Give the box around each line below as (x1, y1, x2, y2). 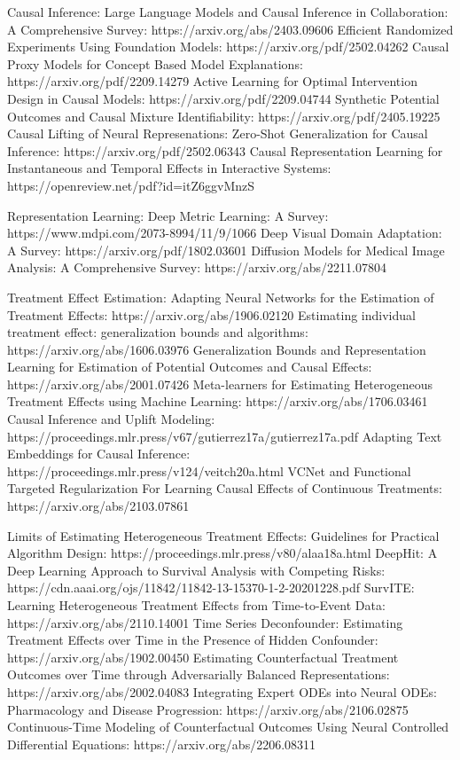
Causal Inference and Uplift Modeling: (7, 410, 215, 428)
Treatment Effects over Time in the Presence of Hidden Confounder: (7, 631, 378, 649)
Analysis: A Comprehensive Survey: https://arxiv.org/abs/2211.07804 (7, 258, 386, 277)
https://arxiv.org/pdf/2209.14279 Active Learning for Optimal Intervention (7, 72, 417, 90)
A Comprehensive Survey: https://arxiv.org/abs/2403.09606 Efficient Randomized (7, 20, 454, 38)
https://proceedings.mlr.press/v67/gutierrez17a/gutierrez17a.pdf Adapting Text (7, 427, 442, 445)
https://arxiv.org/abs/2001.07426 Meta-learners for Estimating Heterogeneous (7, 374, 433, 393)
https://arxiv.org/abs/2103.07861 (7, 497, 190, 515)
